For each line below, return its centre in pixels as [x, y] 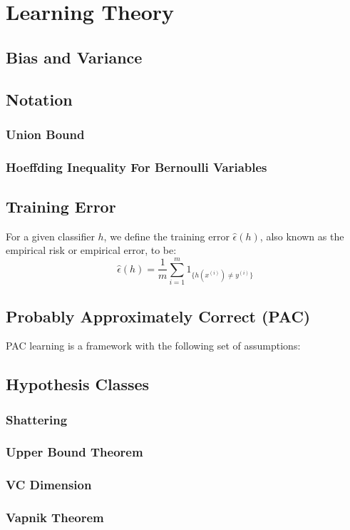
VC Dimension [49, 485]
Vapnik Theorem [55, 518]
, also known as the [302, 236]
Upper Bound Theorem [74, 452]
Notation [39, 99]
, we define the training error [166, 236]
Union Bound [45, 134]
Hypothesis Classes [78, 384]
